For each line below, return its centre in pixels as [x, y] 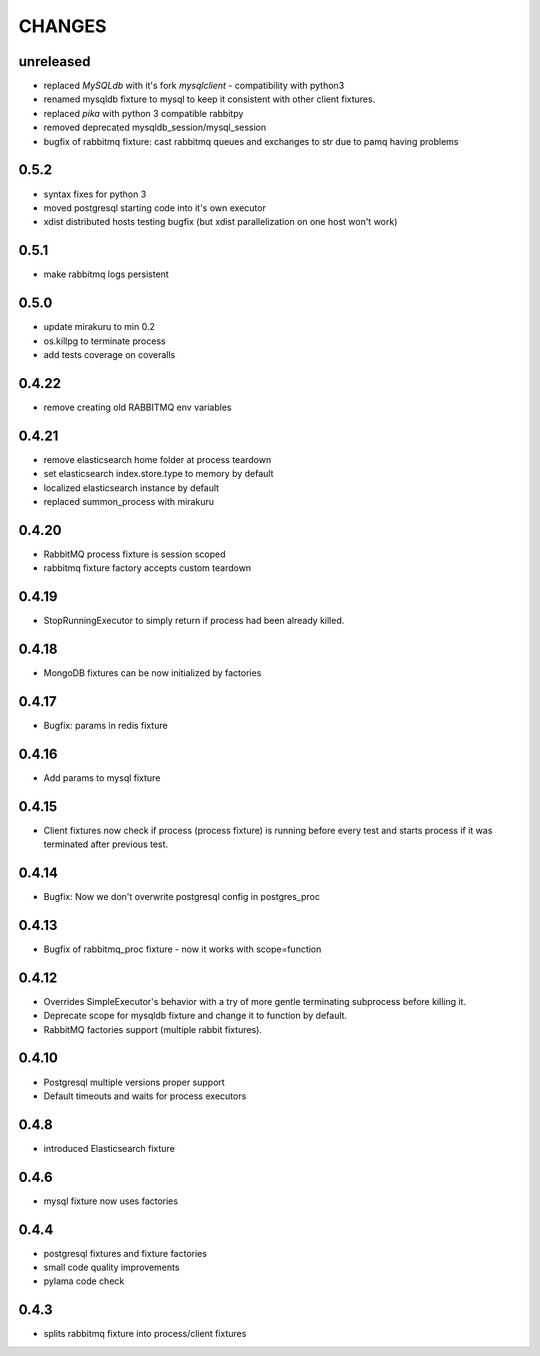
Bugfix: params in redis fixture [106, 725]
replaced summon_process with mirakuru [129, 501]
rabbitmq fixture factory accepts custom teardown [147, 568]
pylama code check [84, 1281]
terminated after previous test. [106, 844]
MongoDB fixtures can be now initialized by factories [152, 673]
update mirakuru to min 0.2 [99, 327]
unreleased [54, 61]
